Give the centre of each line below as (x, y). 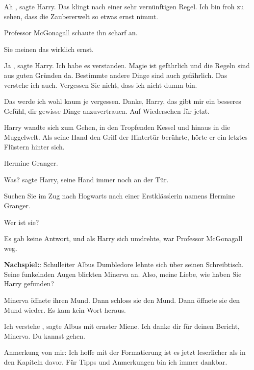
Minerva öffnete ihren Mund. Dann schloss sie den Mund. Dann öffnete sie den (122, 300)
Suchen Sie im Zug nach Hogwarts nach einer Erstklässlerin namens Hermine (119, 196)
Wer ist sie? (22, 222)
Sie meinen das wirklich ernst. (49, 49)
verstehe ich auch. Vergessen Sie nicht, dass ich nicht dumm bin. (101, 85)
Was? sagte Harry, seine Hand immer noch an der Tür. (86, 179)
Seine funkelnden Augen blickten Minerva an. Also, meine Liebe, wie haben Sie (123, 274)
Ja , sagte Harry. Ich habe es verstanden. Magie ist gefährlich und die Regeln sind (127, 65)
